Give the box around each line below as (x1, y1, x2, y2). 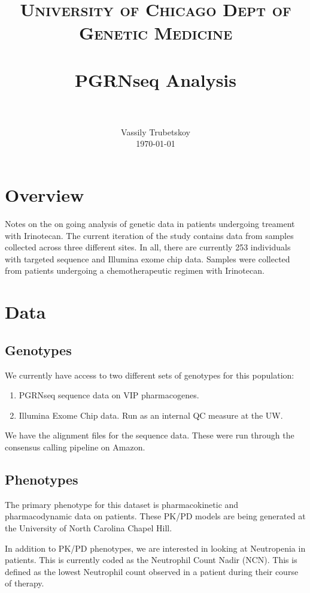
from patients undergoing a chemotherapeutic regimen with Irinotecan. (5, 264, 265, 277)
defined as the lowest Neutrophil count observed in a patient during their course (5, 565, 299, 577)
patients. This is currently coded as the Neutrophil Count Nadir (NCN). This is (5, 553, 297, 566)
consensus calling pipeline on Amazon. (5, 440, 145, 453)
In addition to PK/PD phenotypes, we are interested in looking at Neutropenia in (5, 541, 306, 554)
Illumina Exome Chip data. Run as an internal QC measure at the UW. (19, 409, 283, 421)
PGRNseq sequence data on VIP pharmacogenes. (19, 389, 199, 401)
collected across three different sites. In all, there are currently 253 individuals (5, 241, 291, 253)
